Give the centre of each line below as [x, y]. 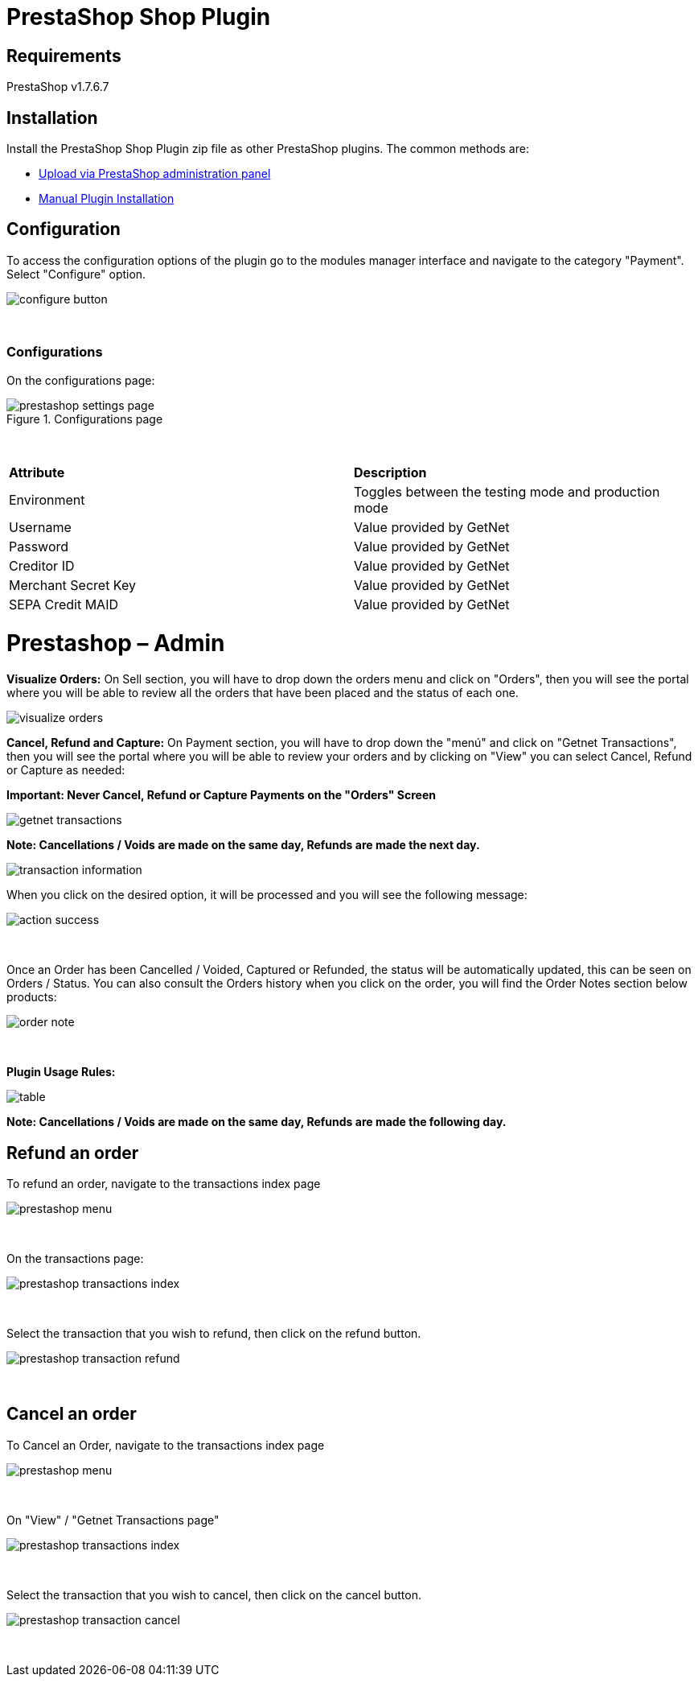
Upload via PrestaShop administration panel [155, 174]
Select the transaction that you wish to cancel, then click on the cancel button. [214, 1594]
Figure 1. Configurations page [85, 419]
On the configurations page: [81, 380]
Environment [47, 499]
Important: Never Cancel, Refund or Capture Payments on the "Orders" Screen [221, 795]
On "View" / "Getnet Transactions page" [113, 1520]
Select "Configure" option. [76, 274]
